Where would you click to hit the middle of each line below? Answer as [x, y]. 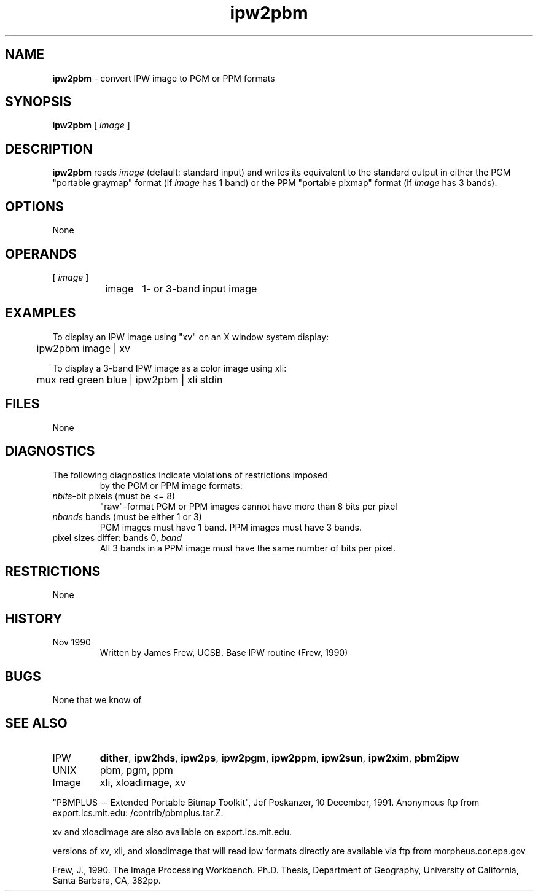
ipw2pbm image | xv [83, 348]
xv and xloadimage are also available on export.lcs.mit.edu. [172, 832]
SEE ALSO [36, 723]
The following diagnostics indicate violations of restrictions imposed [190, 475]
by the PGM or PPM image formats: [171, 485]
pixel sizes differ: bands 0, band [117, 537]
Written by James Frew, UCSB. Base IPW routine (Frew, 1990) [224, 653]
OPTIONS [34, 206]
